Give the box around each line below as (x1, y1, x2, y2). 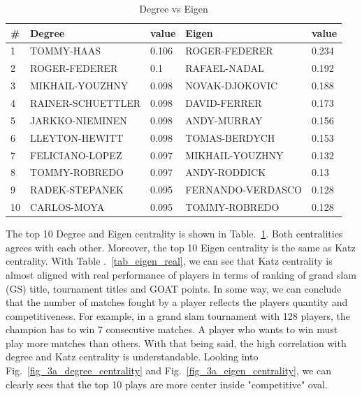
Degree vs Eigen (139, 1, 208, 15)
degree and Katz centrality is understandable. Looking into (6, 349, 259, 364)
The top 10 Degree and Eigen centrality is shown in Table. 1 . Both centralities (6, 226, 343, 241)
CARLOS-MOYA (30, 200, 105, 214)
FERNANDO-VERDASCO (185, 182, 302, 197)
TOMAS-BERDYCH (185, 130, 275, 145)
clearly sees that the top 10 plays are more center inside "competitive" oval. (6, 376, 328, 391)
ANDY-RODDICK (185, 165, 266, 179)
